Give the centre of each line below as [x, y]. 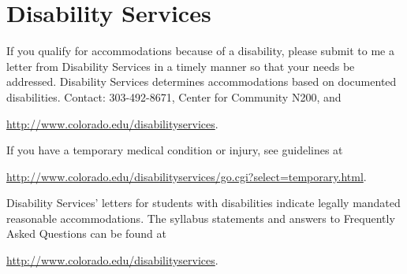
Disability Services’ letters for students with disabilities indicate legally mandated [203, 203]
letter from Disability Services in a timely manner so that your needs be [181, 66]
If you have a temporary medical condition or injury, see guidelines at [175, 150]
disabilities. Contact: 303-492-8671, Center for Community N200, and [174, 96]
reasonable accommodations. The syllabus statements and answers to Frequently [201, 218]
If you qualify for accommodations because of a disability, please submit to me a [200, 51]
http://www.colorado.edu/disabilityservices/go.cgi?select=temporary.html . [187, 176]
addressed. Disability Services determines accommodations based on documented [202, 81]
